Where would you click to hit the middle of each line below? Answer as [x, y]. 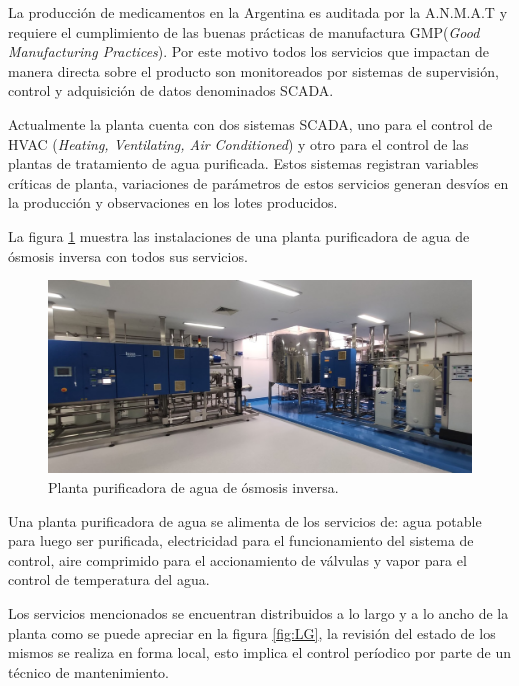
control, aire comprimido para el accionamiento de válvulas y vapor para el [237, 559]
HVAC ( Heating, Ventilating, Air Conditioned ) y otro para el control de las [238, 143]
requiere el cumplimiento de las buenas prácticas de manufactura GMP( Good [244, 31]
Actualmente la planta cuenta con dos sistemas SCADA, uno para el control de [250, 123]
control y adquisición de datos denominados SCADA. [171, 90]
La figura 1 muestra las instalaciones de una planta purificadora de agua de [239, 235]
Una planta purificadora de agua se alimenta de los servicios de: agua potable [245, 520]
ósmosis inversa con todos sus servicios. [128, 255]
